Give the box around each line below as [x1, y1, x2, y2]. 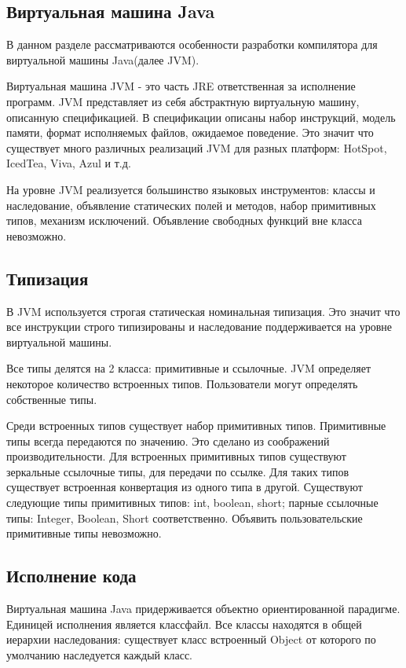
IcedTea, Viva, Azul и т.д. [6, 155, 131, 171]
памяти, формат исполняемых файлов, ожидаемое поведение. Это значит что [6, 124, 374, 141]
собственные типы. [6, 391, 97, 407]
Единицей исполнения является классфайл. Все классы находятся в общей [6, 615, 362, 632]
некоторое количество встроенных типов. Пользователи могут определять [6, 375, 358, 391]
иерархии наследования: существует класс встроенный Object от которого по [6, 631, 376, 648]
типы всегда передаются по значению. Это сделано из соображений [6, 432, 330, 449]
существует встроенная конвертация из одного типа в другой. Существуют [6, 479, 363, 495]
